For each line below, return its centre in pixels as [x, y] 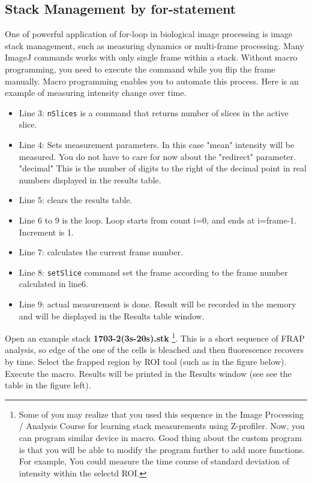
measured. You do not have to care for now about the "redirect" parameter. [157, 156]
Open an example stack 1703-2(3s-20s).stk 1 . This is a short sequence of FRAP [155, 337]
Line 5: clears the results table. [76, 200]
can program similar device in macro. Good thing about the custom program [160, 438]
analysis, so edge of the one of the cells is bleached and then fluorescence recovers [154, 350]
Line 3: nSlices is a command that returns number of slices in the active [154, 112]
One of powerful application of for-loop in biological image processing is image [149, 34]
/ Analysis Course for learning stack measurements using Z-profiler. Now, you [162, 426]
